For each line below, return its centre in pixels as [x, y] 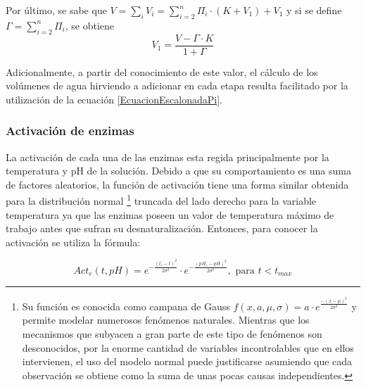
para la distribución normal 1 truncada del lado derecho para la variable [161, 200]
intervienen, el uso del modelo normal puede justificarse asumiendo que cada [187, 361]
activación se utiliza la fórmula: [73, 242]
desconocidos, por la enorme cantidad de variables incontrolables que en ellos [188, 347]
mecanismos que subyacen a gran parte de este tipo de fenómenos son [172, 333]
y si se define [314, 10]
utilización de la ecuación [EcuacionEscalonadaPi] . [114, 99]
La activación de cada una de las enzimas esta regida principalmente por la [168, 157]
